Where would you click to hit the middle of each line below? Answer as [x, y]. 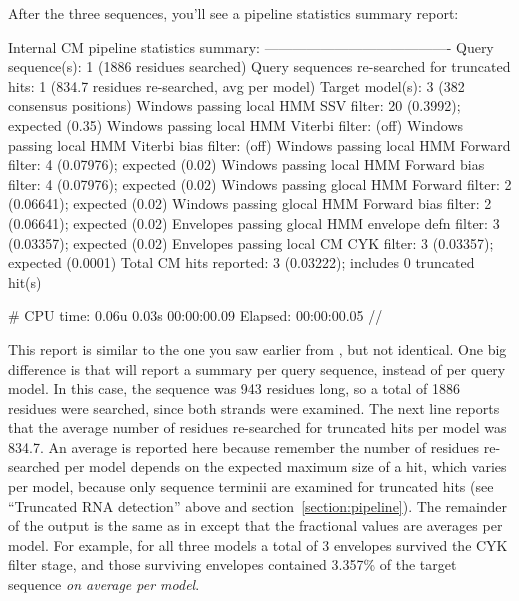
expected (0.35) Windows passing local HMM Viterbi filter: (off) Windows [236, 124]
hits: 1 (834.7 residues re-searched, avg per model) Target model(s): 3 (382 [236, 85]
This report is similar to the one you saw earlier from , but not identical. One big [257, 348]
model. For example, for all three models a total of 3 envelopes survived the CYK [258, 544]
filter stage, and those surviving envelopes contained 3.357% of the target [232, 564]
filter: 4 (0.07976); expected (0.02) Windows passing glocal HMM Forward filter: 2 [260, 183]
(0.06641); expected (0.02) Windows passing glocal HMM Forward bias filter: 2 [250, 203]
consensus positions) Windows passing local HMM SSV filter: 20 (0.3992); [234, 105]
